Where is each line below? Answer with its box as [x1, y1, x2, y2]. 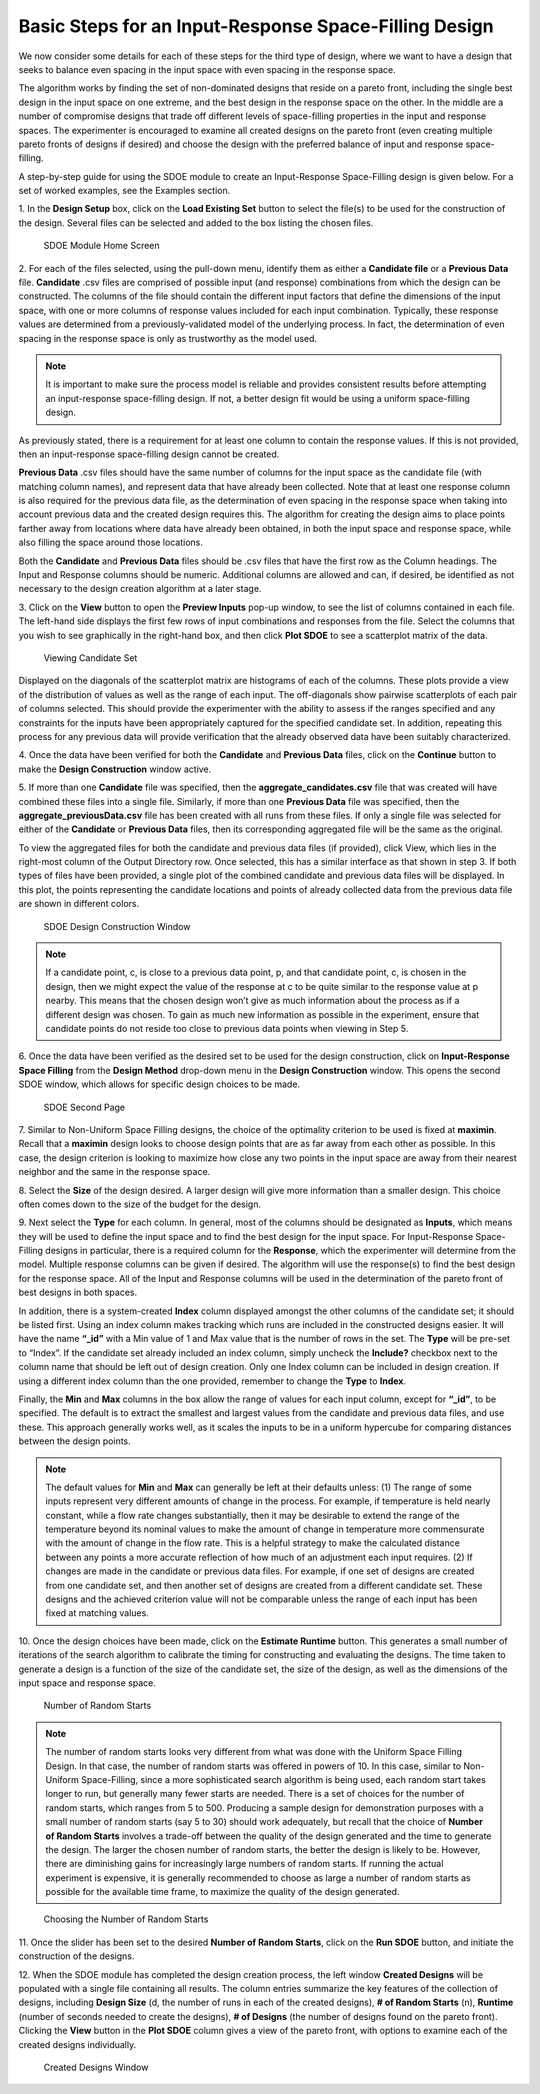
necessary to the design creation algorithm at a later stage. [18, 583, 262, 595]
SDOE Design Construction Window [43, 920, 191, 932]
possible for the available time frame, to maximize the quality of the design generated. [45, 1886, 400, 1898]
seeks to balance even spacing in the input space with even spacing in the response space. [18, 63, 397, 75]
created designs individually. [18, 2038, 137, 2050]
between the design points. [18, 1435, 132, 1447]
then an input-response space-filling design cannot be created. [18, 448, 280, 460]
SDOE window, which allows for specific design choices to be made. [18, 1078, 300, 1090]
